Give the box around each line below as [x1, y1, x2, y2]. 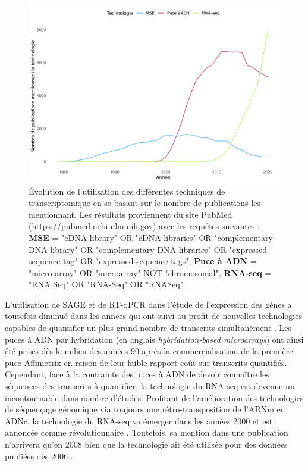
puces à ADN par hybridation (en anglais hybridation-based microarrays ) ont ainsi [5, 333, 304, 345]
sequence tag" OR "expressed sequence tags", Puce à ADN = [29, 255, 257, 267]
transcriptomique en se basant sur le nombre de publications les [29, 196, 260, 209]
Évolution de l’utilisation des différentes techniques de [29, 184, 225, 197]
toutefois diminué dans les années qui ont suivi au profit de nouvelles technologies [5, 309, 302, 322]
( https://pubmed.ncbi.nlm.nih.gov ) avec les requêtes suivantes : [29, 220, 260, 232]
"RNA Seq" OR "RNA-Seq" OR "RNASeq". [29, 278, 186, 290]
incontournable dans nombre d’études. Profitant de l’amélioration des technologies [5, 391, 304, 404]
